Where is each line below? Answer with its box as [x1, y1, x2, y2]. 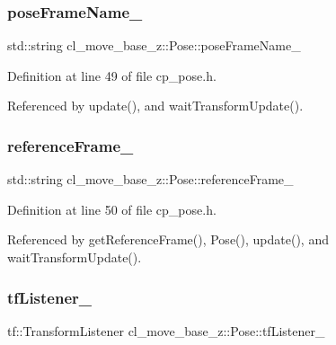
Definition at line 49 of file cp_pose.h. [7, 66, 217, 84]
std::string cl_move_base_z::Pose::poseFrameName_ [7, 36, 301, 55]
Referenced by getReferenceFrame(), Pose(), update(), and [7, 230, 329, 249]
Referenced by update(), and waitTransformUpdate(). [7, 96, 304, 115]
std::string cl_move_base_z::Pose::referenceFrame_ [7, 170, 294, 189]
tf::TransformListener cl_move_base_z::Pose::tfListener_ [7, 321, 325, 340]
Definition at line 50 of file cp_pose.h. [7, 199, 217, 218]
